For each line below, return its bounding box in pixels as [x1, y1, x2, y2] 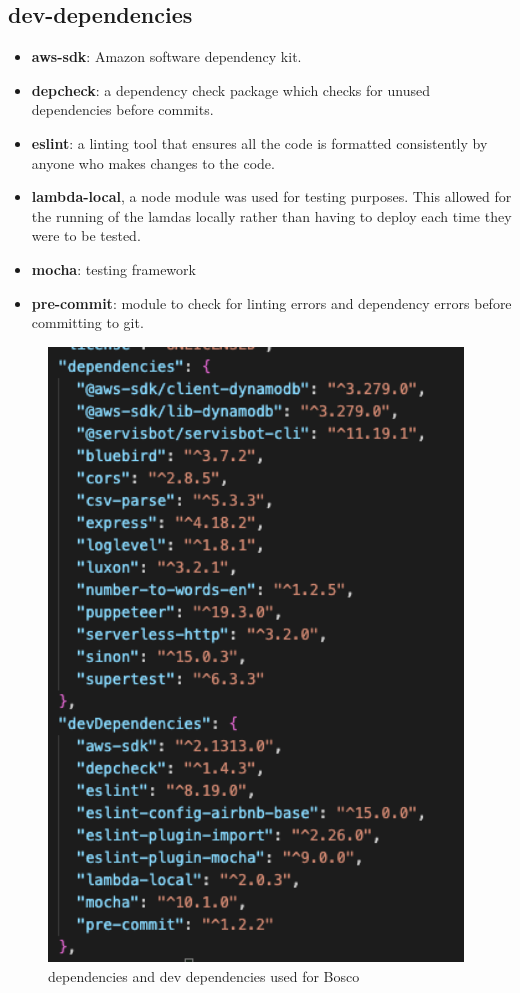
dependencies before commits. [31, 99, 214, 120]
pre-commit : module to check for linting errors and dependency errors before [31, 292, 512, 313]
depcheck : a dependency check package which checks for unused [31, 79, 430, 100]
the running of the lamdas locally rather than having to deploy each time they [31, 205, 512, 226]
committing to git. [31, 312, 144, 333]
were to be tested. [31, 225, 141, 246]
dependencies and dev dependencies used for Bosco [48, 965, 360, 986]
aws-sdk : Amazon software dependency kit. [31, 46, 302, 67]
